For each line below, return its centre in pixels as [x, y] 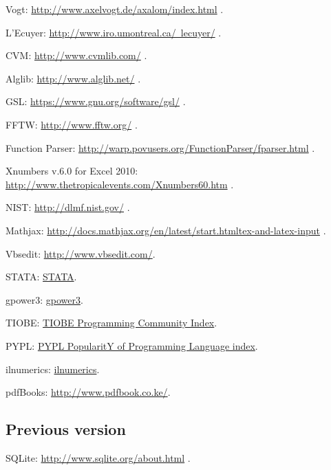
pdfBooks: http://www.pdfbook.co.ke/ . [88, 392]
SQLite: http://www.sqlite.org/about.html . [98, 457]
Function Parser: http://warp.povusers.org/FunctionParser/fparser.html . [160, 147]
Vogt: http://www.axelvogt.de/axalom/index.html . [115, 9]
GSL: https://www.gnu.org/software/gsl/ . [96, 101]
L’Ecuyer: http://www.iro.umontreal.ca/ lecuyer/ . [114, 32]
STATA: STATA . [41, 277]
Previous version [66, 429]
